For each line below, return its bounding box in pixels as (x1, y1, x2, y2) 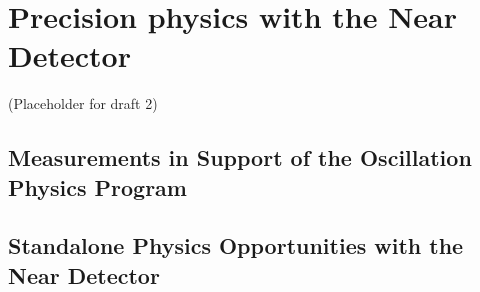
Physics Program (8, 171, 187, 202)
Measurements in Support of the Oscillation (8, 142, 472, 173)
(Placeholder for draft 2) (8, 93, 158, 114)
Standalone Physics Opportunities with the (8, 230, 464, 261)
